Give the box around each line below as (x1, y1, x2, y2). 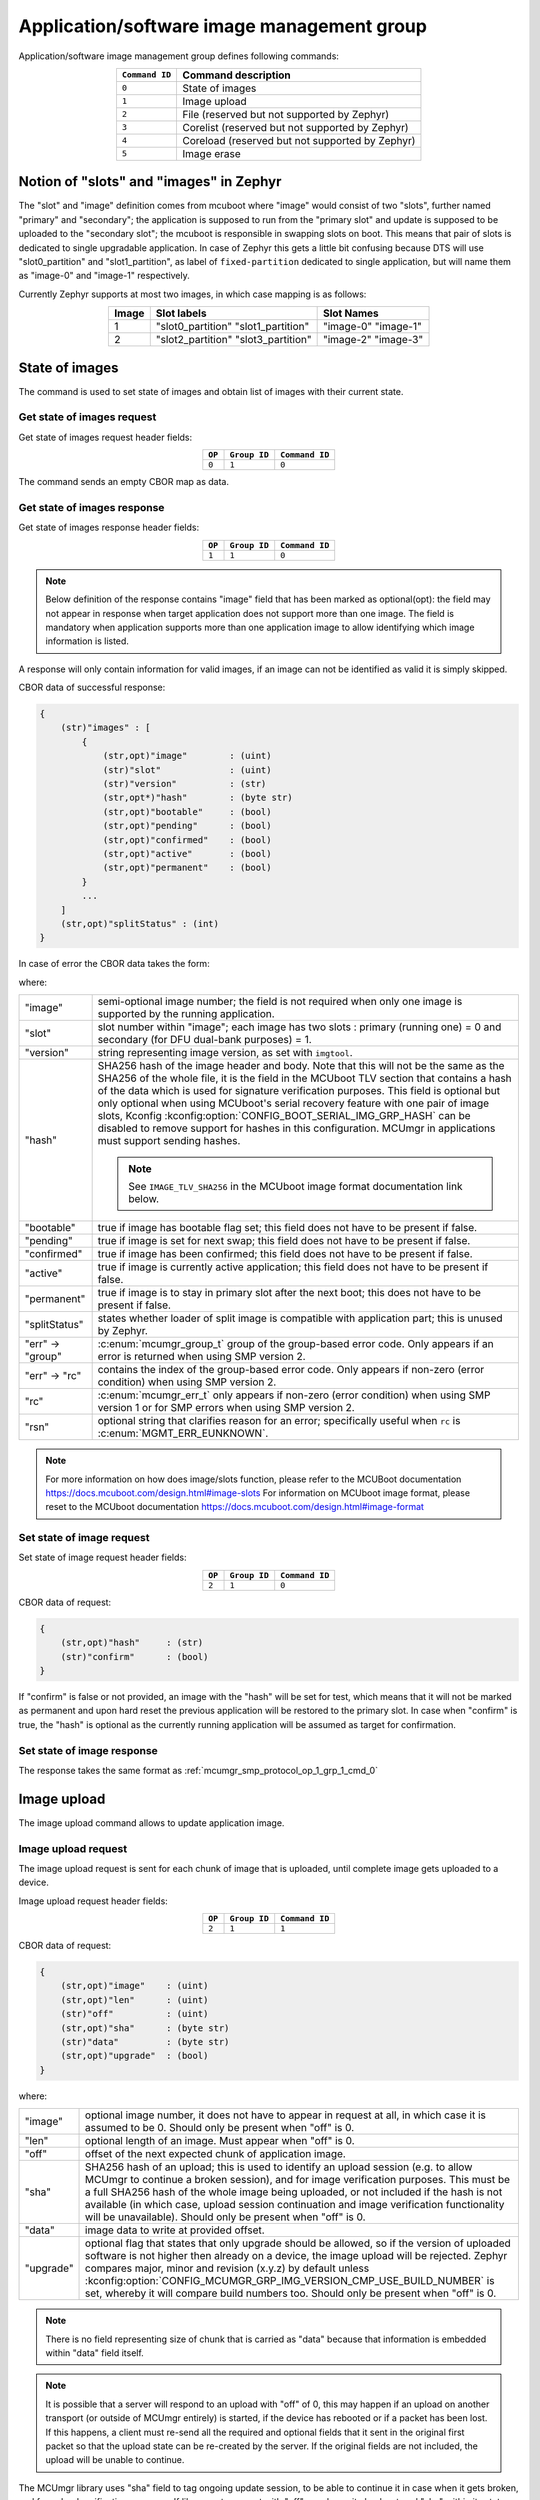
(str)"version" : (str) (102, 778, 267, 790)
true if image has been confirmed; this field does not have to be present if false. (97, 1247, 474, 1261)
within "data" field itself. (45, 2346, 144, 2359)
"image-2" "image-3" (322, 333, 424, 347)
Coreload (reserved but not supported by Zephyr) (182, 133, 416, 147)
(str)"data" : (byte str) (60, 2036, 230, 2048)
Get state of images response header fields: (18, 521, 200, 534)
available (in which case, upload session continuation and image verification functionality (85, 2198, 505, 2212)
